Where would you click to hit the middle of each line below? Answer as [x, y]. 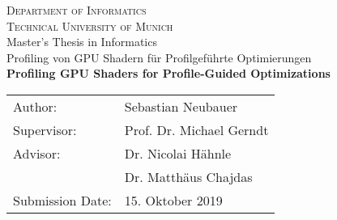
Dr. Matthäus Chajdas [188, 176]
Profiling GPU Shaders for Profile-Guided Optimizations [168, 73]
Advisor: [37, 153]
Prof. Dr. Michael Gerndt [196, 129]
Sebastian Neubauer [181, 106]
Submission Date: [62, 200]
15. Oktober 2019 [173, 200]
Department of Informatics [77, 10]
